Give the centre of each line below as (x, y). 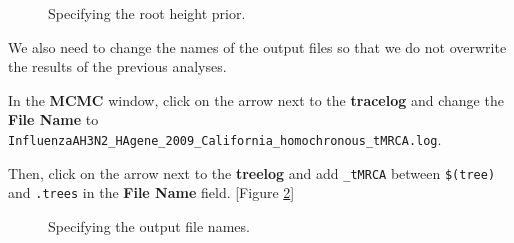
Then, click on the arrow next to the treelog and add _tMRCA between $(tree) (252, 172)
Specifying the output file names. (149, 225)
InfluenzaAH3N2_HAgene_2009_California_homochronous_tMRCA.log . (225, 138)
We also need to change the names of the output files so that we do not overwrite (257, 46)
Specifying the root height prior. (147, 13)
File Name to (53, 119)
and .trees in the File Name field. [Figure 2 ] (151, 192)
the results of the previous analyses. (117, 66)
